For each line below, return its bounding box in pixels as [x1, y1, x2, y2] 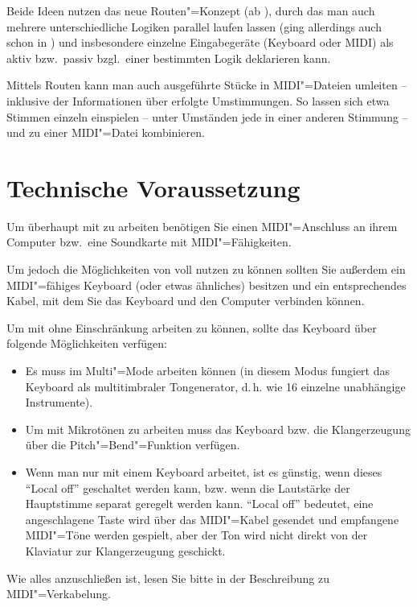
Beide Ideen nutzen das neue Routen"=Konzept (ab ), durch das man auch [6, 2, 375, 19]
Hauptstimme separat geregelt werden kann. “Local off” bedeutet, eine [25, 495, 374, 512]
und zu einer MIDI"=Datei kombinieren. [6, 124, 205, 141]
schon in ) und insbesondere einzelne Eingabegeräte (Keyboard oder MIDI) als [6, 34, 394, 51]
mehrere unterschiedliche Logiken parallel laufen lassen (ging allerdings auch [6, 18, 382, 35]
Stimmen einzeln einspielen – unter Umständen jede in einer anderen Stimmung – [6, 108, 408, 125]
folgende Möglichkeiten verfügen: [6, 335, 167, 352]
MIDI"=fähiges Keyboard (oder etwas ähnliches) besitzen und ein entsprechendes [6, 276, 407, 293]
